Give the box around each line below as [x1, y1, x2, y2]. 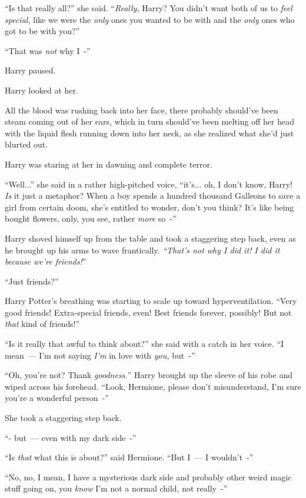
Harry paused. [5, 64, 56, 76]
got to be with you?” [5, 25, 80, 37]
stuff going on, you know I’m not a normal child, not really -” [5, 482, 228, 494]
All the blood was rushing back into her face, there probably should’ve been [5, 103, 278, 116]
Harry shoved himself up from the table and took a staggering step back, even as [5, 232, 296, 244]
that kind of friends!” [5, 317, 80, 330]
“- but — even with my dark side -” [5, 431, 137, 443]
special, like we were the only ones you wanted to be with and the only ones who [5, 13, 295, 25]
